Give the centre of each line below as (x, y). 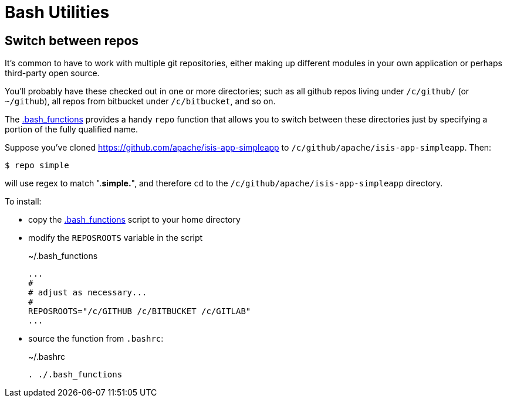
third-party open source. (52, 73)
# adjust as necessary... (88, 293)
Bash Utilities (57, 12)
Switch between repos (72, 40)
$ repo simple (37, 166)
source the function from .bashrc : (96, 339)
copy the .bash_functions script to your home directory (134, 220)
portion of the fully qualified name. (71, 130)
